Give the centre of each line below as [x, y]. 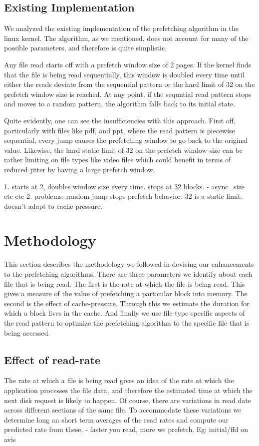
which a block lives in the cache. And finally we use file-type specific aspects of [125, 313]
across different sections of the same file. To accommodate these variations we [123, 410]
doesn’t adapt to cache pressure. [53, 206]
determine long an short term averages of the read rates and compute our [117, 419]
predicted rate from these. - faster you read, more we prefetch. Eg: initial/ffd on [126, 429]
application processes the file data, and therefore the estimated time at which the [128, 390]
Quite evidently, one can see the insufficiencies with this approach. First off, [120, 120]
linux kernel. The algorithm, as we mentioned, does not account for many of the [126, 38]
